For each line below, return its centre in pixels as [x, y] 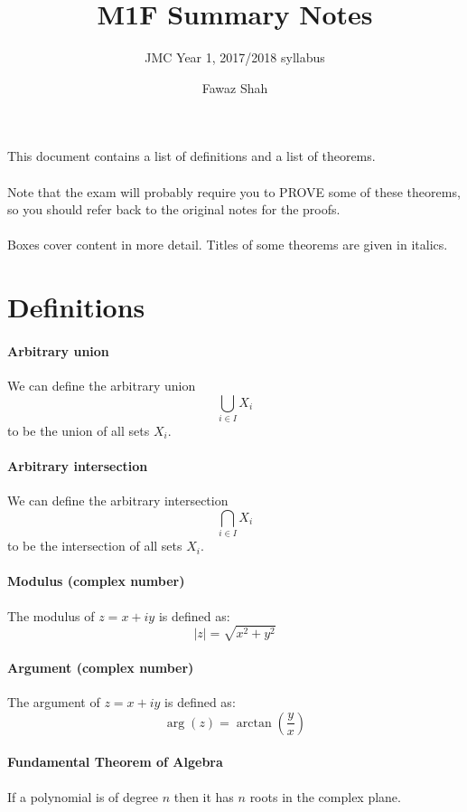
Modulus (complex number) [96, 581]
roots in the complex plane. [325, 796]
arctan [254, 723]
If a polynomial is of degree [83, 796]
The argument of [54, 702]
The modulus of [51, 615]
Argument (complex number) [101, 668]
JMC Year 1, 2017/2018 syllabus [235, 57]
